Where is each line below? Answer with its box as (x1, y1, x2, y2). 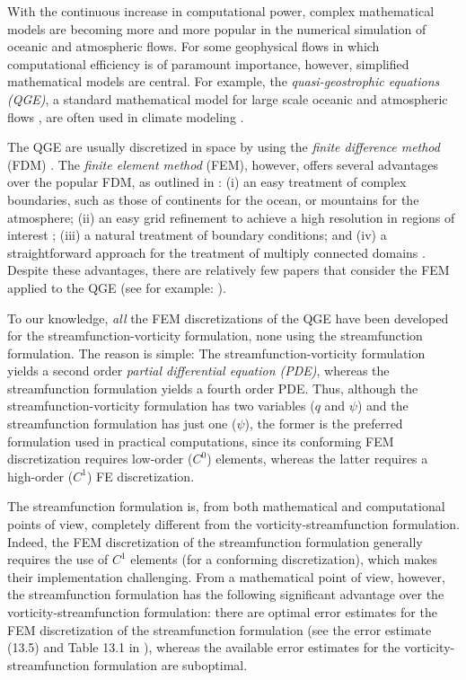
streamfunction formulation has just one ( (7, 414, 237, 433)
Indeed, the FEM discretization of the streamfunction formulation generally (7, 532, 423, 551)
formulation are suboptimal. (93, 655, 248, 674)
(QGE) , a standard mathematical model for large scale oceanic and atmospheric (7, 89, 448, 108)
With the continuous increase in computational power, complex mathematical (7, 2, 435, 20)
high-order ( (7, 466, 74, 485)
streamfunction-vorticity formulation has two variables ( (7, 396, 315, 415)
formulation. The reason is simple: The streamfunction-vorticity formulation (7, 343, 426, 362)
